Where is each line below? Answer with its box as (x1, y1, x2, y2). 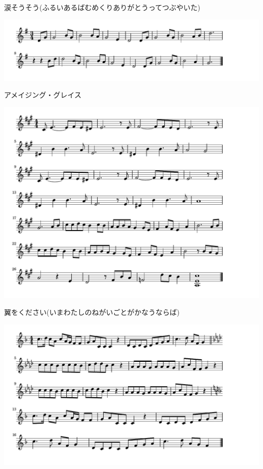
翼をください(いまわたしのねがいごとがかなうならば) (4, 307, 180, 317)
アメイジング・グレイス (4, 89, 81, 100)
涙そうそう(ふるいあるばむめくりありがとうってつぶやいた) (4, 2, 200, 12)
